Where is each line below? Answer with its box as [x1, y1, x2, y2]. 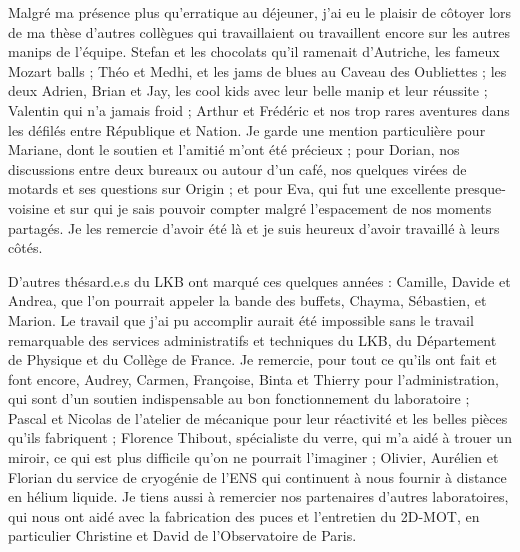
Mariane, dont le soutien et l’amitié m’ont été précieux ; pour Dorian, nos [8, 139, 460, 160]
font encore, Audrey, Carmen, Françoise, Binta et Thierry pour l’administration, [8, 368, 499, 389]
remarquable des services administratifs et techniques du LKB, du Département [8, 329, 497, 350]
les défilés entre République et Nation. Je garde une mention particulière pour [8, 119, 486, 140]
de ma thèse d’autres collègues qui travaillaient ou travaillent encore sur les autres [8, 21, 510, 42]
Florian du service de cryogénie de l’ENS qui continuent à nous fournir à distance [8, 466, 507, 487]
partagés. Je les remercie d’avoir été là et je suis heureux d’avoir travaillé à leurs [8, 217, 500, 238]
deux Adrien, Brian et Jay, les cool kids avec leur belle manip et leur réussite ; [8, 80, 488, 101]
